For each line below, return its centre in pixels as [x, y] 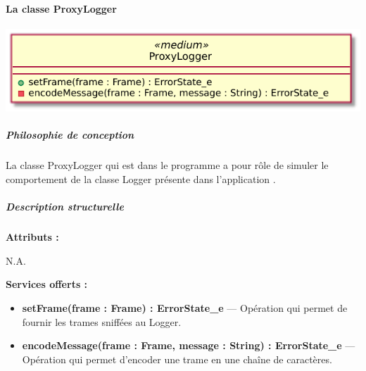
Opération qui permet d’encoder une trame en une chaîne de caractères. [177, 359]
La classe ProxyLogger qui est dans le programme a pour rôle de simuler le [167, 165]
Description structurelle [65, 207]
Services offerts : [47, 284]
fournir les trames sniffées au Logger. [102, 321]
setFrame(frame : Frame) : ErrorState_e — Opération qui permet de [185, 307]
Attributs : [32, 237]
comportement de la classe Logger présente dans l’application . [141, 179]
